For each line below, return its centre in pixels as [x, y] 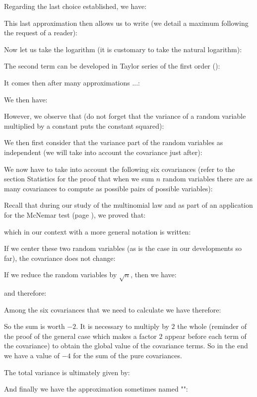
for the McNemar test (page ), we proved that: [75, 214]
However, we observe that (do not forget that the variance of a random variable [125, 116]
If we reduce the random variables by [61, 275]
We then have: [26, 99]
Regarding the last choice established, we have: [75, 6]
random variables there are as [208, 179]
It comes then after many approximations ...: [72, 82]
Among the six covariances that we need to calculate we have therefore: [113, 309]
